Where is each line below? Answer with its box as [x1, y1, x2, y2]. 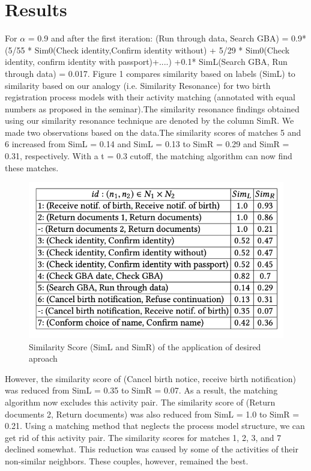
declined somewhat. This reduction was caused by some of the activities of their [5, 443, 298, 455]
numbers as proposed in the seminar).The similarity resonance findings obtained [5, 102, 300, 115]
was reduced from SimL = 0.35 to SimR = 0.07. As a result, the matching [5, 384, 278, 397]
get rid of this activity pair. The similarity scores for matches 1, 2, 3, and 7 [5, 431, 282, 443]
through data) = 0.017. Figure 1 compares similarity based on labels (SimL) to [5, 67, 295, 79]
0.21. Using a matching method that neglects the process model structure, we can [5, 419, 305, 432]
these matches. [5, 161, 59, 174]
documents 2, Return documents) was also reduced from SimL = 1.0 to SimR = [5, 407, 300, 420]
